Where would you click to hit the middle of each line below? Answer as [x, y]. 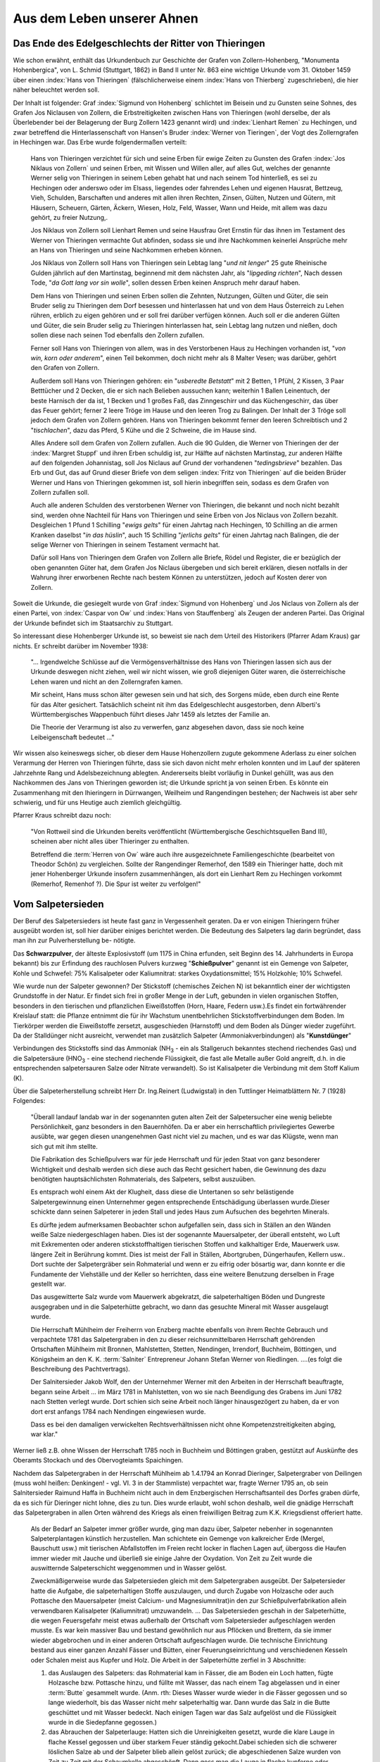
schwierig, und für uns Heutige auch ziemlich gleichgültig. [97, 803]
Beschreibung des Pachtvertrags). [80, 1369]
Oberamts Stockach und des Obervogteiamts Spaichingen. [98, 1460]
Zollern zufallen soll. [60, 493]
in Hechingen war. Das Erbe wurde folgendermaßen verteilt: [100, 142]
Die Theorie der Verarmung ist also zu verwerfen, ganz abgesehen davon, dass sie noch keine [167, 727]
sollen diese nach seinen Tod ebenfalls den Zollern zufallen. [118, 335]
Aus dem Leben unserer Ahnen [106, 18]
